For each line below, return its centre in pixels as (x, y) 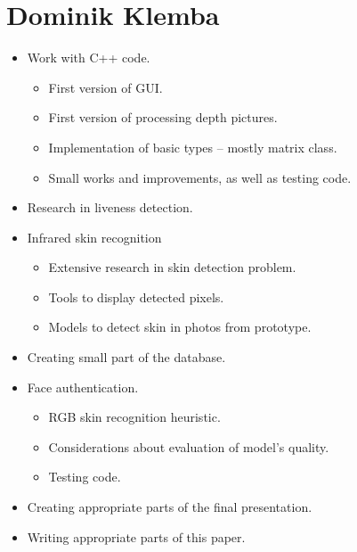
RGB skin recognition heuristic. (134, 417)
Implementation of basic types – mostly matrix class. (193, 147)
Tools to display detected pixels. (136, 297)
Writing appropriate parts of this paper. (136, 536)
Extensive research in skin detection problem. (172, 267)
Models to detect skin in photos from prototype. (180, 327)
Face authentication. (83, 387)
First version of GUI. (105, 87)
